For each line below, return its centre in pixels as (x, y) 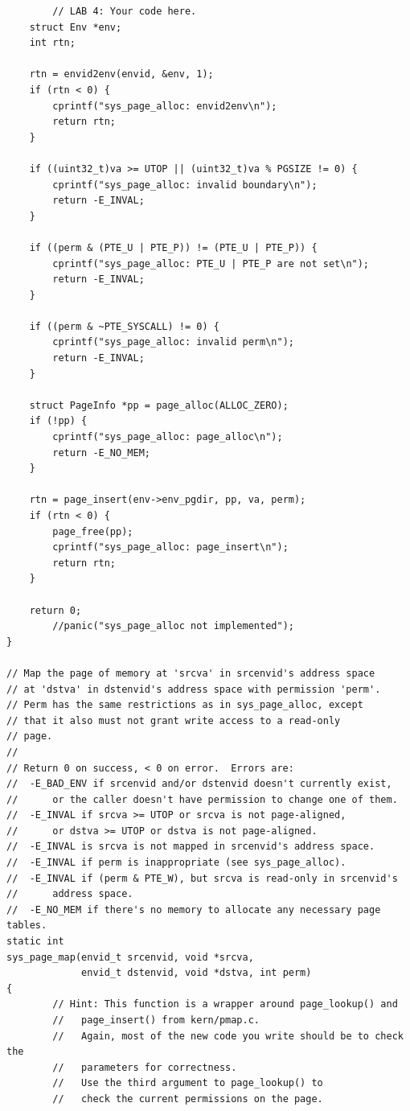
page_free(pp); (93, 531)
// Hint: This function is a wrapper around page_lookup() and (225, 1004)
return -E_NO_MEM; (101, 453)
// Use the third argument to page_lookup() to (188, 1083)
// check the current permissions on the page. (188, 1099)
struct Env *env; (76, 27)
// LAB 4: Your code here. (125, 11)
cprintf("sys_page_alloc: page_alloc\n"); (168, 437)
